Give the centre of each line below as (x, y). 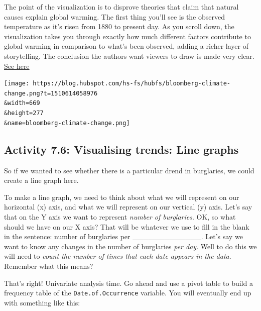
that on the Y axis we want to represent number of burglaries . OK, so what (120, 217)
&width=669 (22, 103)
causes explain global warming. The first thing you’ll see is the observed (115, 16)
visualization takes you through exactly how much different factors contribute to (127, 36)
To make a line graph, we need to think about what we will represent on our (122, 197)
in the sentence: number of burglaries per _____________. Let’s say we (123, 236)
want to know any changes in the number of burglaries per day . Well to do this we (130, 246)
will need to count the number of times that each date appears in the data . (118, 256)
